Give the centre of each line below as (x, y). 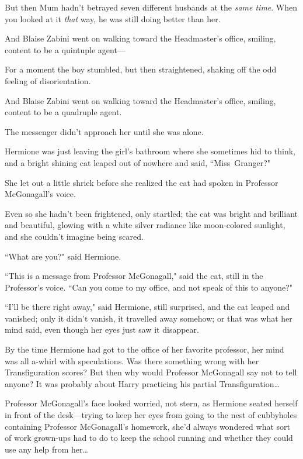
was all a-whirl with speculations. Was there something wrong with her (132, 360)
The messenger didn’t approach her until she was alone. (104, 131)
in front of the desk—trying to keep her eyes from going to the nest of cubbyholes (151, 415)
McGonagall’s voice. (40, 194)
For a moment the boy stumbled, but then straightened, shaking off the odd (141, 69)
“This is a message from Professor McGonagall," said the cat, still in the (134, 276)
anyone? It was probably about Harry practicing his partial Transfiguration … (142, 383)
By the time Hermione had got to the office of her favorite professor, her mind (144, 349)
